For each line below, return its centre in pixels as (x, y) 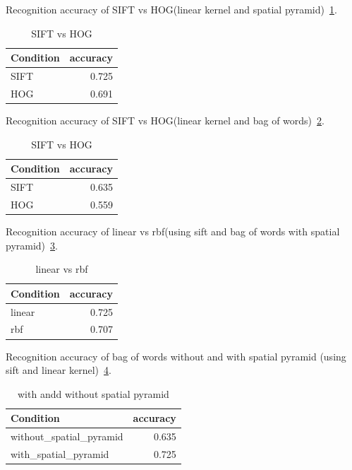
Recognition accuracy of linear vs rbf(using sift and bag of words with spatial (173, 231)
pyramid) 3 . (32, 245)
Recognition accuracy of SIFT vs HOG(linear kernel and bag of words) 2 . (165, 120)
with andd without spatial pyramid (93, 393)
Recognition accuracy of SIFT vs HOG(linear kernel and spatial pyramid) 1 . (171, 9)
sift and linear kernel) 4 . (59, 370)
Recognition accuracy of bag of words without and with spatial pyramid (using (176, 356)
